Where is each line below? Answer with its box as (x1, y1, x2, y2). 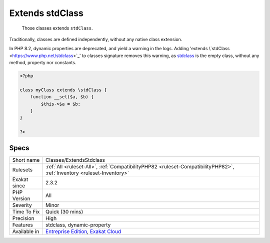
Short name (12, 156, 40, 163)
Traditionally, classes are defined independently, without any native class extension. (9, 36, 182, 42)
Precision (12, 214, 34, 221)
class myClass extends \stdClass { (19, 87, 107, 93)
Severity (12, 201, 32, 208)
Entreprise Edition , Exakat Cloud (45, 228, 121, 235)
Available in (12, 228, 39, 235)
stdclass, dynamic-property (45, 221, 111, 228)
